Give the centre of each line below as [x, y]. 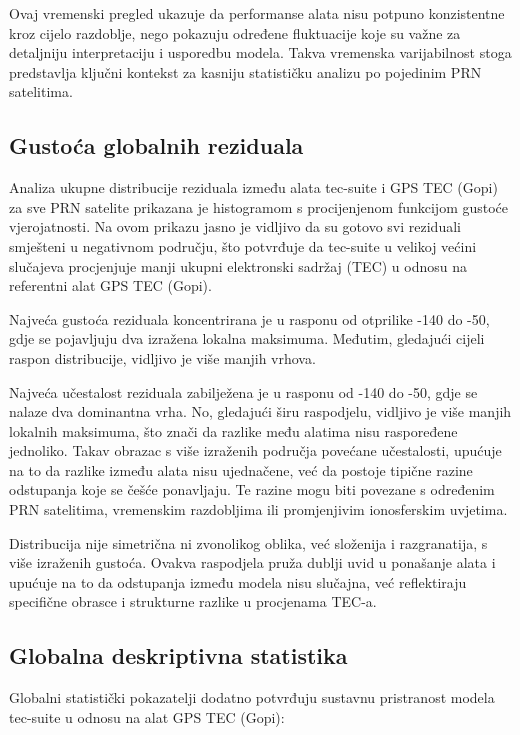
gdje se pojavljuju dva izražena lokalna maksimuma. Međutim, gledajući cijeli [247, 338]
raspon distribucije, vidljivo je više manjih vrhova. [162, 357]
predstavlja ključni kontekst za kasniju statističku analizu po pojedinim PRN [245, 71]
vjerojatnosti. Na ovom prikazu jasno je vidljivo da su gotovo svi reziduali [235, 226]
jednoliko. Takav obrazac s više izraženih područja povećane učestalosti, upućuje [255, 450]
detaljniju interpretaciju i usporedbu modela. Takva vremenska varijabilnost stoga [260, 52]
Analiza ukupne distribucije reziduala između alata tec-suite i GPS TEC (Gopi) [253, 187]
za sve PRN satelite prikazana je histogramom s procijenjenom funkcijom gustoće [259, 206]
